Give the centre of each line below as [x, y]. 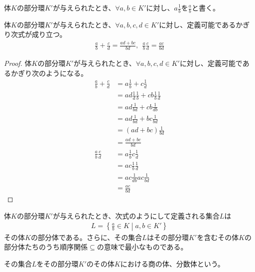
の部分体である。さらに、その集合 [86, 237]
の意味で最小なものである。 [142, 247]
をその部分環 [58, 263]
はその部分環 [168, 237]
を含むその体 [218, 237]
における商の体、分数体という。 [172, 263]
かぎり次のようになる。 [49, 73]
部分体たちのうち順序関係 [46, 247]
